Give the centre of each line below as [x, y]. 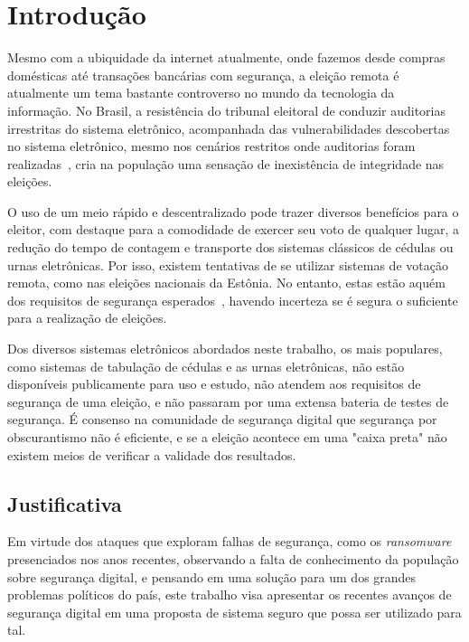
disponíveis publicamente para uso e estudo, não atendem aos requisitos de [214, 384]
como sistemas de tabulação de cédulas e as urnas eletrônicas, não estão [206, 366]
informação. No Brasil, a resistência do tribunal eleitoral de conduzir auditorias [226, 110]
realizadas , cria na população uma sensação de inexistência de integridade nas [226, 163]
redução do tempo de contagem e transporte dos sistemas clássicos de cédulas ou [230, 247]
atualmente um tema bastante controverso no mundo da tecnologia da [201, 93]
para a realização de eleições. [87, 318]
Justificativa [65, 503]
